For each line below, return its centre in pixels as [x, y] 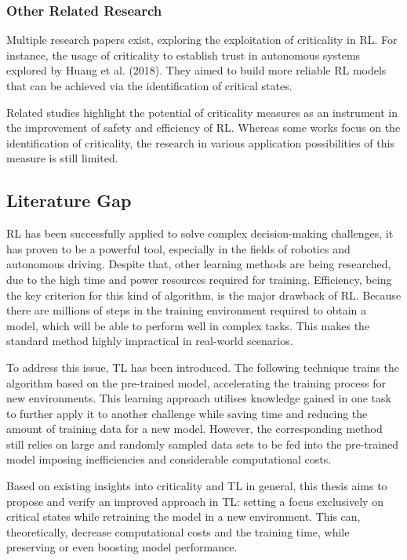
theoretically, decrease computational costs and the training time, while [178, 531]
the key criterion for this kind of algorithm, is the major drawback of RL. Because [204, 295]
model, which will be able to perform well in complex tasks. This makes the [188, 325]
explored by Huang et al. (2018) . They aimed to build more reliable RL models [196, 70]
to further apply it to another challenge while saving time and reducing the [187, 413]
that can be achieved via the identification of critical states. [149, 85]
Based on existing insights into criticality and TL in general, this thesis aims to [197, 486]
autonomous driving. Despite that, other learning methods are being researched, [199, 264]
